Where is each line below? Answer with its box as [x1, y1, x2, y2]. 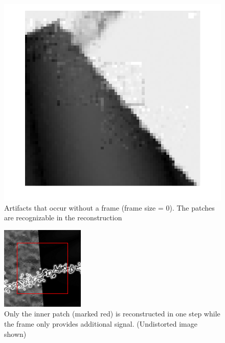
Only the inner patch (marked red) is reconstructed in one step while [4, 308, 220, 319]
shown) [4, 328, 27, 339]
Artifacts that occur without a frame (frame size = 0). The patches [4, 202, 215, 213]
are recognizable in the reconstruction [4, 212, 122, 223]
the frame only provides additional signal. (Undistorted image [4, 318, 197, 329]
